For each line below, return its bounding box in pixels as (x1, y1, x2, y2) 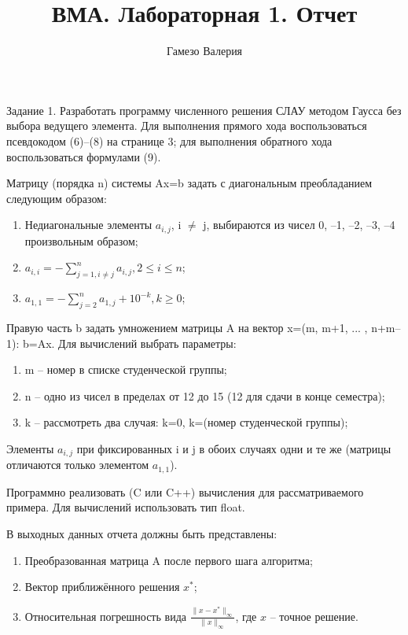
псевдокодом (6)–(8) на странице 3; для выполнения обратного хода (6, 132, 333, 149)
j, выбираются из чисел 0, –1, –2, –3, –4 (203, 216, 395, 233)
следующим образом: (6, 190, 107, 206)
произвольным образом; (24, 232, 138, 249)
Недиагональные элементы (24, 216, 153, 233)
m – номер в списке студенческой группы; (24, 361, 227, 378)
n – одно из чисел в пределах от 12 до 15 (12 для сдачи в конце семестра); (24, 387, 385, 404)
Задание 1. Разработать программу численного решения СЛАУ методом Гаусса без (6, 102, 402, 118)
